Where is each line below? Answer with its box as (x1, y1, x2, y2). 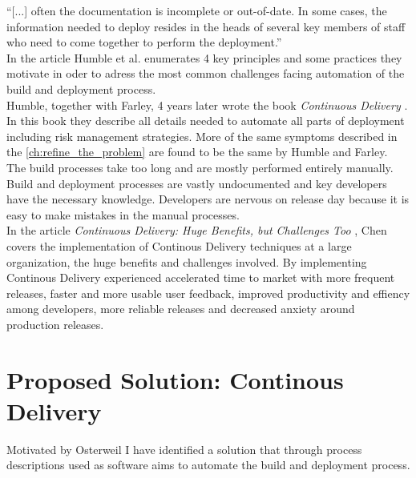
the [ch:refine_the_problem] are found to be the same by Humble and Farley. (6, 143, 388, 160)
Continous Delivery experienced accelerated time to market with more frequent (6, 269, 395, 286)
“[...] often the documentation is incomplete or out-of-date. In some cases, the (6, 2, 387, 18)
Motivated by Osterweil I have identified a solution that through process (6, 440, 362, 457)
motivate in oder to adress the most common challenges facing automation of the (6, 65, 405, 82)
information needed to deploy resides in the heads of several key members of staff (6, 18, 406, 34)
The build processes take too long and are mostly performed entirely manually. (6, 159, 394, 175)
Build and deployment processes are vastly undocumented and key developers (6, 175, 387, 191)
